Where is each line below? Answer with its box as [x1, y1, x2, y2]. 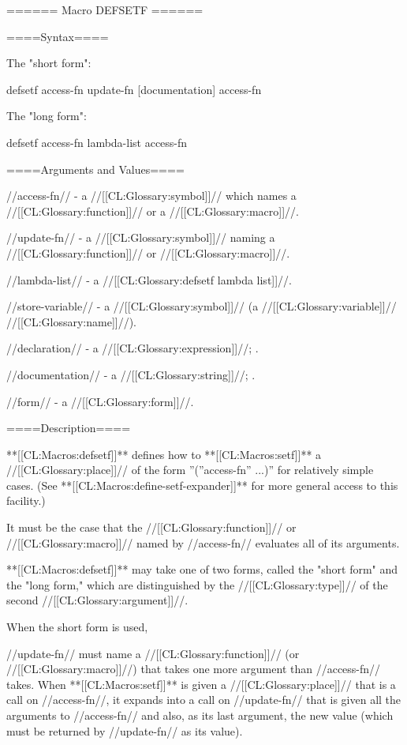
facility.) [6, 492, 46, 509]
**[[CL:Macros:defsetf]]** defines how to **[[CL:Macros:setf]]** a [6, 446, 322, 462]
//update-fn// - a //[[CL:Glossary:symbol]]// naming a [6, 229, 275, 246]
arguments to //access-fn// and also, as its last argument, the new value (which [6, 707, 394, 723]
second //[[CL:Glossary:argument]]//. [6, 592, 189, 608]
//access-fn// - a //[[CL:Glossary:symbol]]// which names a [6, 187, 297, 204]
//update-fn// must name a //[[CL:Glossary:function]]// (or [6, 645, 300, 661]
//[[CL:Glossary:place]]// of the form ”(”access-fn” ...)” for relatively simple [6, 461, 374, 478]
